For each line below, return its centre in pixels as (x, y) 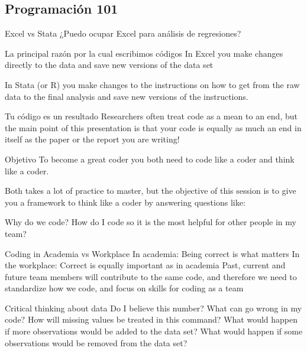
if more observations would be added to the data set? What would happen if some (154, 331)
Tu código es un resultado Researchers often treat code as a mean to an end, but (151, 116)
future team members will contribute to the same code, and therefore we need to (151, 276)
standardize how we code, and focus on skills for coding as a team (124, 288)
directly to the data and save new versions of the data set (109, 65)
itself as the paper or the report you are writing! (92, 139)
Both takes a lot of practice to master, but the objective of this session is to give (151, 191)
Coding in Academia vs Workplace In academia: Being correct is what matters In (152, 253)
